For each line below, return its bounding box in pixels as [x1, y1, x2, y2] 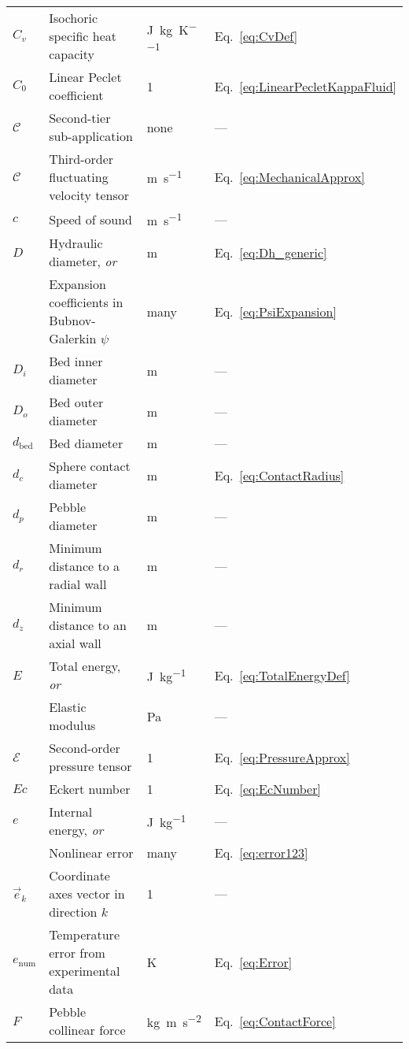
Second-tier [49, 109, 111, 127]
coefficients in [49, 293, 123, 312]
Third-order [49, 150, 114, 168]
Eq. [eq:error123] [214, 843, 308, 862]
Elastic [49, 698, 87, 717]
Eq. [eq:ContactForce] [214, 1011, 336, 1030]
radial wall [49, 575, 107, 594]
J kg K [146, 20, 189, 39]
